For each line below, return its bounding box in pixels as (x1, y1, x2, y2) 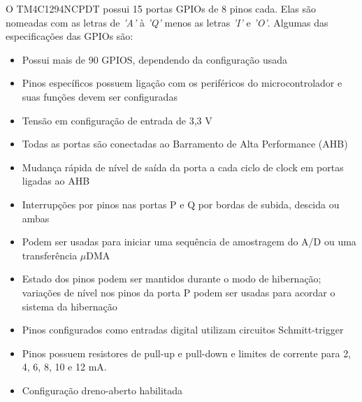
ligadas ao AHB (22, 173, 90, 188)
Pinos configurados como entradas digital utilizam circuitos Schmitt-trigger (22, 322, 344, 337)
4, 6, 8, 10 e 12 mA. (22, 359, 107, 374)
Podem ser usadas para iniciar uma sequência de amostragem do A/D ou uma (22, 234, 356, 249)
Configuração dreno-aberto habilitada (22, 382, 183, 397)
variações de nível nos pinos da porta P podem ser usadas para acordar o (22, 285, 335, 299)
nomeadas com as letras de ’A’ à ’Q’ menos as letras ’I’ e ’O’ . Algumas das (6, 15, 328, 29)
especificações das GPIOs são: (6, 29, 133, 43)
